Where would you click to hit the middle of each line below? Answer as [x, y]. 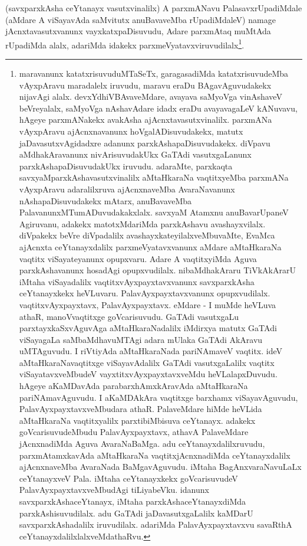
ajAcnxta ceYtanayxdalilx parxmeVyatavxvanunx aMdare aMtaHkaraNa [150, 246]
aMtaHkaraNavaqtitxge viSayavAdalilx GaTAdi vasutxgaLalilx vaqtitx [147, 362]
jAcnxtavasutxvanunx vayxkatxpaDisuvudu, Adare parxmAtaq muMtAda [138, 31]
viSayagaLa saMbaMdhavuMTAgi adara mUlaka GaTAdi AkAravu [141, 339]
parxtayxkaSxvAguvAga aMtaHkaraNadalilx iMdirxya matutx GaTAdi [148, 328]
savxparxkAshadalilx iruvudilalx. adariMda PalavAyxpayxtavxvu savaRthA [156, 524]
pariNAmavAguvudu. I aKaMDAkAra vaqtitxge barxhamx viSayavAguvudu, [159, 397]
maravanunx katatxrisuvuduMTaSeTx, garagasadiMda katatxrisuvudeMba [154, 73]
